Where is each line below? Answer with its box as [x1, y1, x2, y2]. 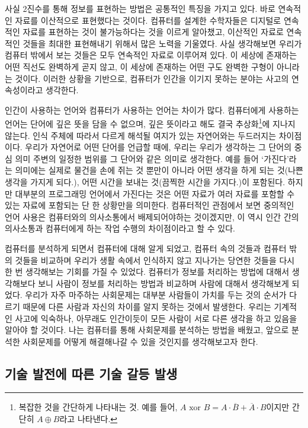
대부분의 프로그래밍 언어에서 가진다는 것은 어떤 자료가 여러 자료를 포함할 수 [15, 187, 295, 199]
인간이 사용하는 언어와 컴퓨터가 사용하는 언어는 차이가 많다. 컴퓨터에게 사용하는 [5, 103, 299, 116]
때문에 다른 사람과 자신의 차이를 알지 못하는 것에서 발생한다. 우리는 [23, 300, 271, 312]
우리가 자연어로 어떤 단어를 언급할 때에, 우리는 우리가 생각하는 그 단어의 [25, 141, 292, 153]
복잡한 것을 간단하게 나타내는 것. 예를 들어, [18, 401, 178, 413]
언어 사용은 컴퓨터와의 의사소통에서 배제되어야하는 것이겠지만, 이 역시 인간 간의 [5, 210, 299, 223]
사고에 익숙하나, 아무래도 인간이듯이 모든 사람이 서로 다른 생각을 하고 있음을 [15, 312, 297, 324]
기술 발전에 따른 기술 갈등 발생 [5, 364, 178, 382]
